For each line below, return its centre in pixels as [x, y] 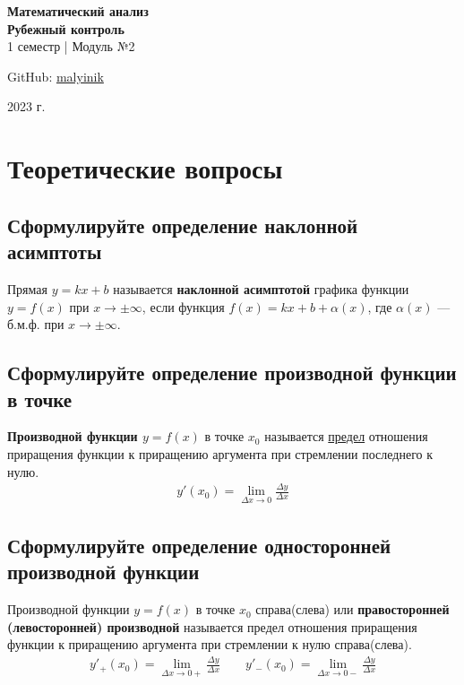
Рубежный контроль [66, 28]
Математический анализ [78, 11]
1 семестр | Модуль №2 [71, 46]
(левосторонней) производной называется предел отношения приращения [212, 626]
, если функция [183, 306]
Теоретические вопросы [145, 168]
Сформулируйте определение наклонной [183, 225]
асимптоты [55, 251]
